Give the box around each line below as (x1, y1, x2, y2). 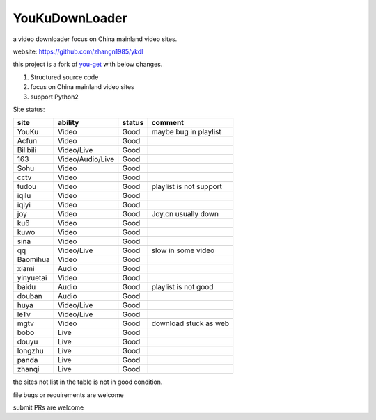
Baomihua (17, 255, 50, 264)
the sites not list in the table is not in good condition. (13, 378, 163, 386)
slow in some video (151, 245, 215, 255)
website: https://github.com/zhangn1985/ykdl (13, 47, 143, 56)
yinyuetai (17, 273, 47, 283)
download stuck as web (151, 318, 230, 328)
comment (151, 118, 185, 128)
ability (58, 118, 79, 128)
